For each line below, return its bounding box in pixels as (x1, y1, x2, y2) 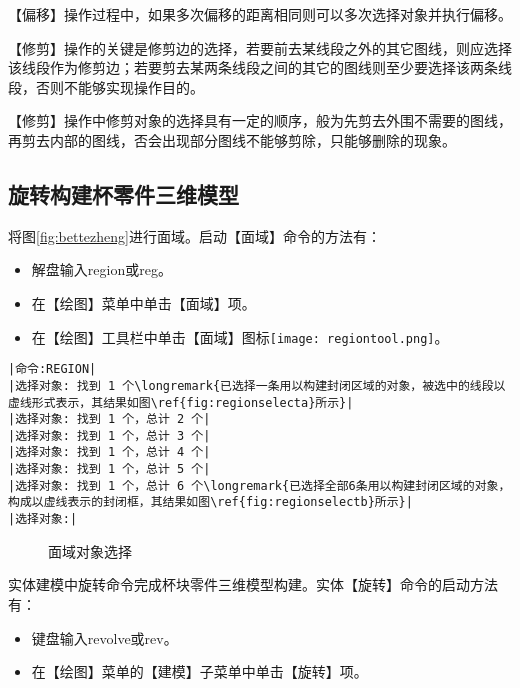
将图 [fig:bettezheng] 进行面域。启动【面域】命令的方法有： (8, 225, 381, 246)
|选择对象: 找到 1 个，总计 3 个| (8, 428, 211, 443)
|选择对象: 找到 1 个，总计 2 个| (8, 412, 211, 427)
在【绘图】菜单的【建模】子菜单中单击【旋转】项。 (31, 661, 368, 682)
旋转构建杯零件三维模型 (8, 178, 239, 209)
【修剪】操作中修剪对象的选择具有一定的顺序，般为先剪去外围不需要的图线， (8, 110, 512, 131)
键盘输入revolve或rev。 (31, 627, 178, 648)
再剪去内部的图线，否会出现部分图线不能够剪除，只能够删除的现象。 (8, 129, 456, 150)
